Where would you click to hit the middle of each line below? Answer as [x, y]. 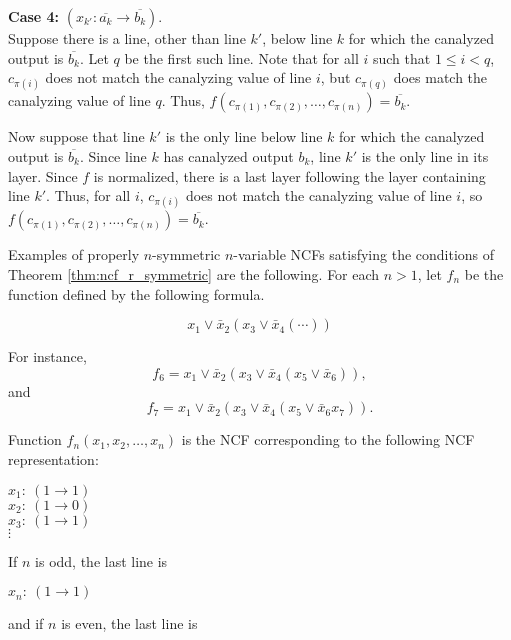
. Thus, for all [88, 195]
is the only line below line [244, 136]
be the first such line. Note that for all [241, 57]
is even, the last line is [129, 623]
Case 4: [34, 16]
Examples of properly [74, 254]
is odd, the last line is [101, 560]
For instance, [47, 356]
